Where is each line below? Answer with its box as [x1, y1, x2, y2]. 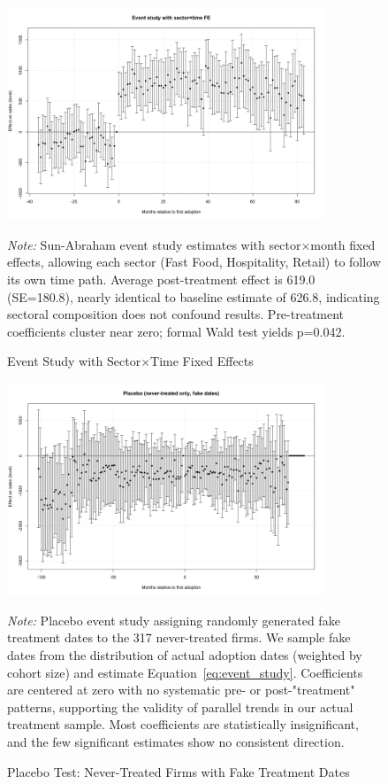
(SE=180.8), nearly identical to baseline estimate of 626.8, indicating [7, 287, 380, 306]
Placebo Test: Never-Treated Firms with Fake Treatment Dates [7, 762, 350, 780]
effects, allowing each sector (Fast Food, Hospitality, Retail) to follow [7, 252, 381, 271]
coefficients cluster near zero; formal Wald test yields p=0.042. [7, 322, 346, 340]
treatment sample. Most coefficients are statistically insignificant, [7, 715, 359, 734]
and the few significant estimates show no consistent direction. [7, 733, 345, 750]
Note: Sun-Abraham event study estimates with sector [7, 235, 301, 253]
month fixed [310, 235, 376, 253]
